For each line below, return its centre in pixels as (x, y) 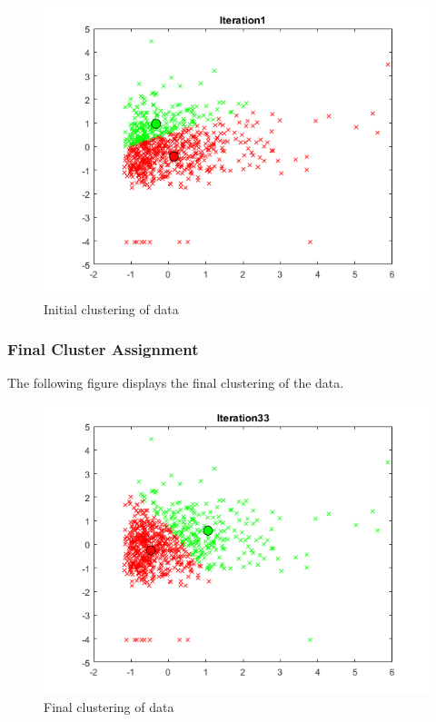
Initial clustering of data (111, 308)
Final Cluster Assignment (103, 349)
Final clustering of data (109, 706)
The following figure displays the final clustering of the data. (176, 383)
